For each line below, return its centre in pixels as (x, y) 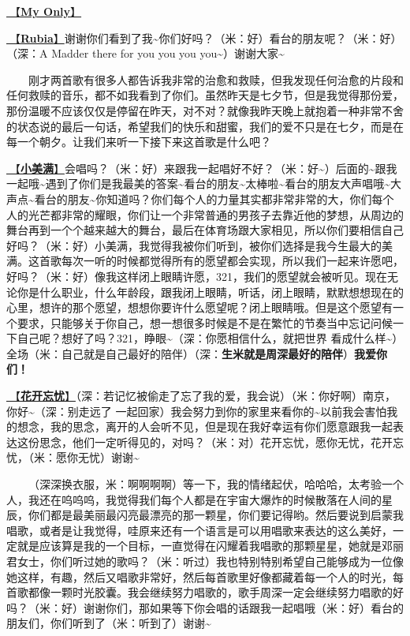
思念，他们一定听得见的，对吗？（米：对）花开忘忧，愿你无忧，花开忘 (221, 441)
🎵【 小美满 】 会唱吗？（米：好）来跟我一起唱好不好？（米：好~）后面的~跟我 (202, 168)
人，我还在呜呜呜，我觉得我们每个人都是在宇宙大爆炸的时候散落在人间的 (194, 499)
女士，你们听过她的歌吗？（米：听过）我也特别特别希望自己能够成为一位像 (210, 561)
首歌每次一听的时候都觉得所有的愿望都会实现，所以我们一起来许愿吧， (221, 261)
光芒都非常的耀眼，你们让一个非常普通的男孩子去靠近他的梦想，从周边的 (216, 214)
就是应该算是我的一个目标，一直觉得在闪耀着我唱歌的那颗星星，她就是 (199, 546)
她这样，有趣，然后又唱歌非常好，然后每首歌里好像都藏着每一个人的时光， (199, 576)
